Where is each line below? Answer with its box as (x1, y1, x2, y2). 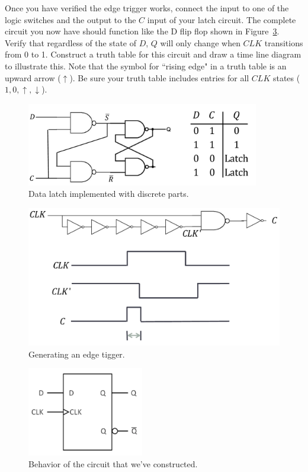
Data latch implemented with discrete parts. (28, 187, 189, 200)
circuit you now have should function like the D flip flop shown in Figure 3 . (5, 25, 280, 37)
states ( (272, 71, 300, 84)
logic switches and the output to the (5, 13, 136, 25)
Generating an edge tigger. (28, 347, 125, 360)
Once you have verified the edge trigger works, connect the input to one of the (5, 2, 289, 14)
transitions (264, 36, 303, 49)
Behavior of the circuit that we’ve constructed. (28, 457, 198, 470)
